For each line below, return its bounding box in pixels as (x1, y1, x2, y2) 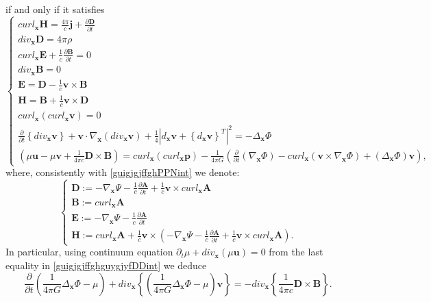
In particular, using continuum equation (5, 244, 173, 259)
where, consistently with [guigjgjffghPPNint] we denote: (5, 165, 240, 179)
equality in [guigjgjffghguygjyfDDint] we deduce (5, 258, 207, 273)
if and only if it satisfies (5, 2, 105, 16)
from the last (269, 244, 323, 259)
